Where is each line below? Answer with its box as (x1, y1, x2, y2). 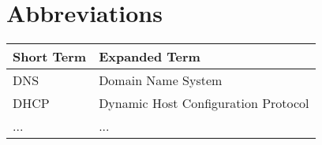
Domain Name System (99, 71, 223, 90)
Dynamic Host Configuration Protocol (99, 94, 309, 113)
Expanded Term (99, 47, 200, 66)
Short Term (13, 47, 87, 66)
